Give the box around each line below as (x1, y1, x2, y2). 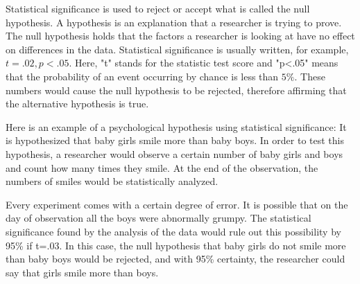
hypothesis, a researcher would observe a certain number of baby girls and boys (6, 146, 343, 161)
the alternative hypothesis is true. (6, 96, 149, 111)
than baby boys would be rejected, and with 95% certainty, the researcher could (6, 251, 345, 266)
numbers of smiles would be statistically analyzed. (6, 174, 218, 188)
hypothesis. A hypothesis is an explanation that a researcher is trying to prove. (6, 15, 342, 29)
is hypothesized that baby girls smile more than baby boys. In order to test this (6, 133, 344, 148)
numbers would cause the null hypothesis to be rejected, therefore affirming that (6, 82, 347, 97)
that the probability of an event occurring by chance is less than (6, 69, 279, 83)
